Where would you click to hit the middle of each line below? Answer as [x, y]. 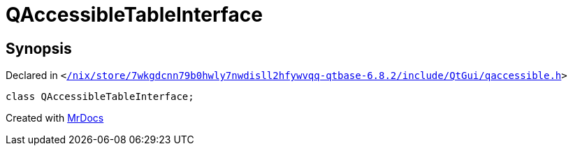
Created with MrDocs [55, 118]
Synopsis [39, 48]
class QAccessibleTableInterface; [100, 97]
